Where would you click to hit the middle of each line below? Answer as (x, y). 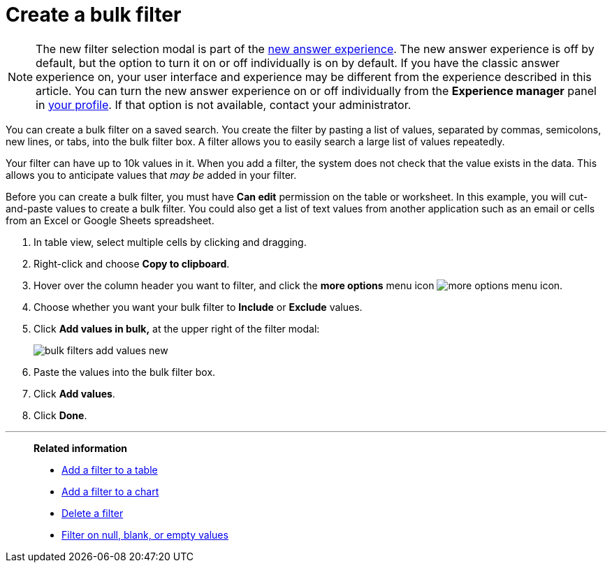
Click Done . (60, 415)
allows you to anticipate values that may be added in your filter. (151, 175)
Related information (81, 448)
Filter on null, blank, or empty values (145, 534)
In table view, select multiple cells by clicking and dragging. (170, 242)
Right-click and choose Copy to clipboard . (132, 263)
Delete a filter (93, 513)
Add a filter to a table (110, 469)
